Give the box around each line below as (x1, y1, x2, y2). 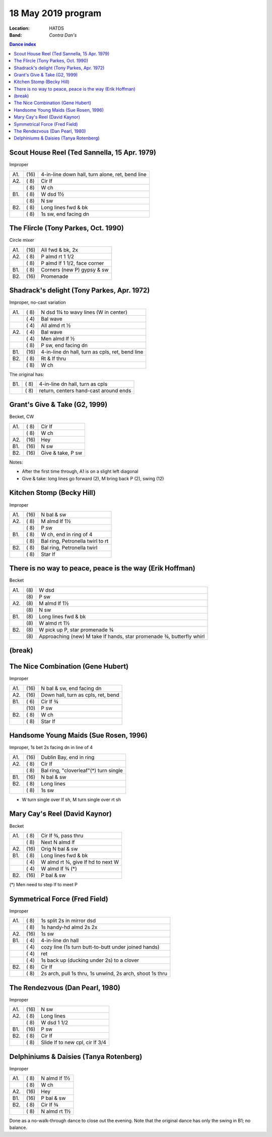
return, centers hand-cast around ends (39, 387, 131, 394)
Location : (9, 25, 30, 31)
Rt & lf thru (41, 355, 66, 362)
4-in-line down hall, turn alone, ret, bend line (41, 171, 147, 178)
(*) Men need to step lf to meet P (9, 881, 78, 887)
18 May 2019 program (9, 8, 102, 19)
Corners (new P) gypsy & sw (41, 266, 109, 273)
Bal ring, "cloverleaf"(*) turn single (41, 767, 123, 774)
